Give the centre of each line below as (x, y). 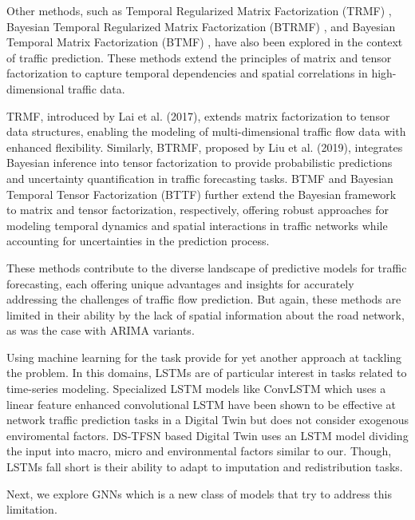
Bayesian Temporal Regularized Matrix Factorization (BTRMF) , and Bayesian (201, 26)
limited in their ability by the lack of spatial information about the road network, (206, 314)
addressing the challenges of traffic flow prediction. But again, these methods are (204, 299)
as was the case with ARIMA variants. (101, 330)
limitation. (32, 509)
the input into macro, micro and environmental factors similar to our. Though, (199, 451)
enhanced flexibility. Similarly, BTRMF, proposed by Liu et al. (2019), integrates (205, 147)
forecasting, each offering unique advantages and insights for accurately (180, 283)
